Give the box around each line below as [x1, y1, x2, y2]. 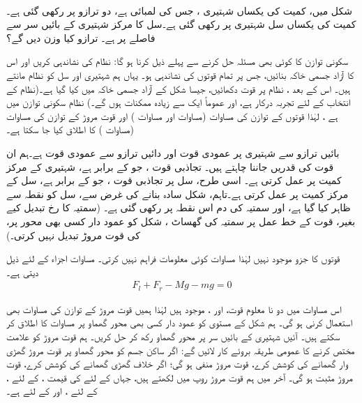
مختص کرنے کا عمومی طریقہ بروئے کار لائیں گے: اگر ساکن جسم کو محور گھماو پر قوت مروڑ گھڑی [6, 342, 355, 357]
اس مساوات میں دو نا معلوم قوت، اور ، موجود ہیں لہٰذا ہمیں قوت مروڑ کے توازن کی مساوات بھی [6, 301, 342, 316]
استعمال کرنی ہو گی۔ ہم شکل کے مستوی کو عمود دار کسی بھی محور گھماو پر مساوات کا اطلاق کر [6, 315, 353, 330]
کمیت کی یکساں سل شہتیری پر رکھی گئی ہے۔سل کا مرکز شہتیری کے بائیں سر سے [6, 17, 356, 31]
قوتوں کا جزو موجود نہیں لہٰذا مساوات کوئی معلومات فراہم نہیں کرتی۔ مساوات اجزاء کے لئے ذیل [6, 251, 340, 266]
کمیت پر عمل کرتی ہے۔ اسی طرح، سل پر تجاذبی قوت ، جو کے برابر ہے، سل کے [6, 173, 342, 188]
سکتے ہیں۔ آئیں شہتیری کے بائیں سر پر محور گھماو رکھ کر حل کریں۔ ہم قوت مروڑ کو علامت [6, 328, 340, 343]
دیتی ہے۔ [6, 264, 39, 279]
